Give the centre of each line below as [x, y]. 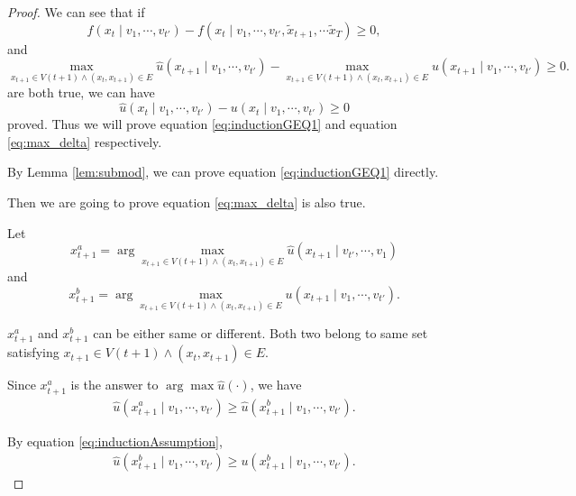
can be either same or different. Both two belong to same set [261, 333]
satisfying [33, 352]
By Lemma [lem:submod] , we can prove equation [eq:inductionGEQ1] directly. [223, 172]
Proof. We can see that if [76, 12]
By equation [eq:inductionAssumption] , [115, 441]
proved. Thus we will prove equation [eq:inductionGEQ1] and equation [202, 124]
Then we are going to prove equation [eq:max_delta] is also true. [187, 202]
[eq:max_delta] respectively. [85, 141]
